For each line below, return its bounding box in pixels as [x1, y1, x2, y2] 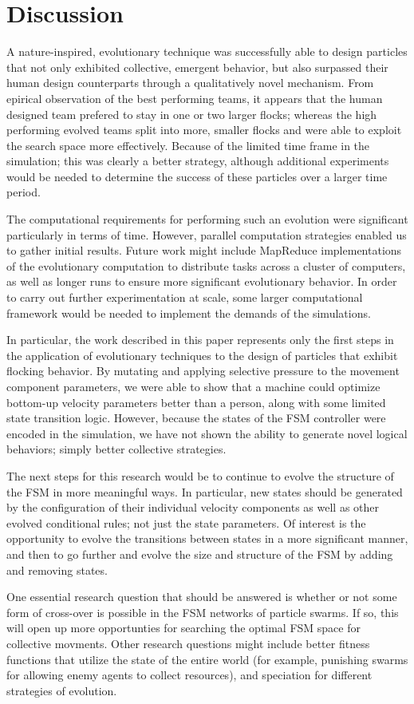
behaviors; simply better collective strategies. [6, 441, 227, 457]
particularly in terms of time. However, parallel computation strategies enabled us [6, 226, 407, 243]
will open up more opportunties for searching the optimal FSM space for [6, 619, 361, 636]
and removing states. [6, 561, 108, 578]
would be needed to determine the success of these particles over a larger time [6, 168, 388, 184]
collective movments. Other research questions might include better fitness [6, 635, 370, 651]
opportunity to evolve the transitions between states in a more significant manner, [6, 530, 408, 547]
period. [6, 184, 41, 200]
